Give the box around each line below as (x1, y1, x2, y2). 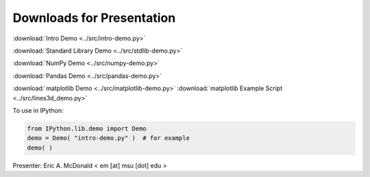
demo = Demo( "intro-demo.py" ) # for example (27, 134, 190, 142)
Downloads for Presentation (12, 10, 176, 25)
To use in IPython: (12, 106, 64, 114)
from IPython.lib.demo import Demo (27, 124, 147, 133)
